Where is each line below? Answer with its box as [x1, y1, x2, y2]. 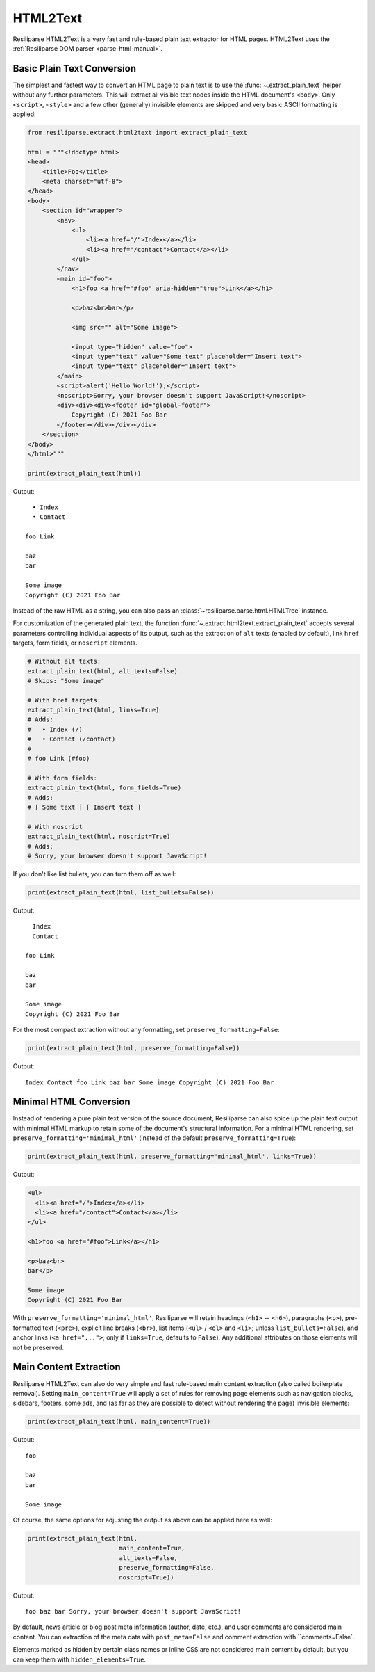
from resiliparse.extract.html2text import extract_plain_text [27, 129, 248, 136]
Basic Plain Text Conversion [12, 63, 137, 74]
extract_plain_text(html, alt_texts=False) [27, 667, 178, 675]
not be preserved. [12, 1343, 65, 1351]
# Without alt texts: [27, 657, 101, 666]
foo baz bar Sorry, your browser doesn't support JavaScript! [25, 1607, 242, 1615]
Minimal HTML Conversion [12, 1096, 131, 1108]
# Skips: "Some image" [27, 677, 105, 684]
